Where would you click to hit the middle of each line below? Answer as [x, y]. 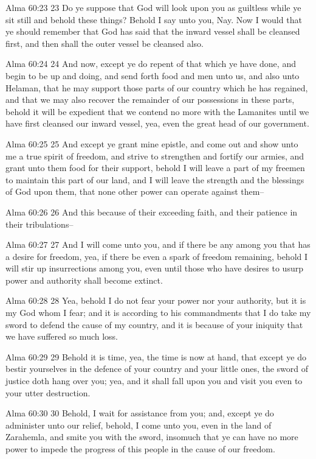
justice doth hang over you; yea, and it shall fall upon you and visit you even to [154, 381]
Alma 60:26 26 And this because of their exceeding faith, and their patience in [152, 212]
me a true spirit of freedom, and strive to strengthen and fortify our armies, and [155, 156]
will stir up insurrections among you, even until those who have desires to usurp [154, 268]
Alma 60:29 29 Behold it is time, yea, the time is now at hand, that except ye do [156, 356]
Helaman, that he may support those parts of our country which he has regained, [157, 87]
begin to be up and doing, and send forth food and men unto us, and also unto [153, 75]
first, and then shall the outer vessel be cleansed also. [105, 43]
